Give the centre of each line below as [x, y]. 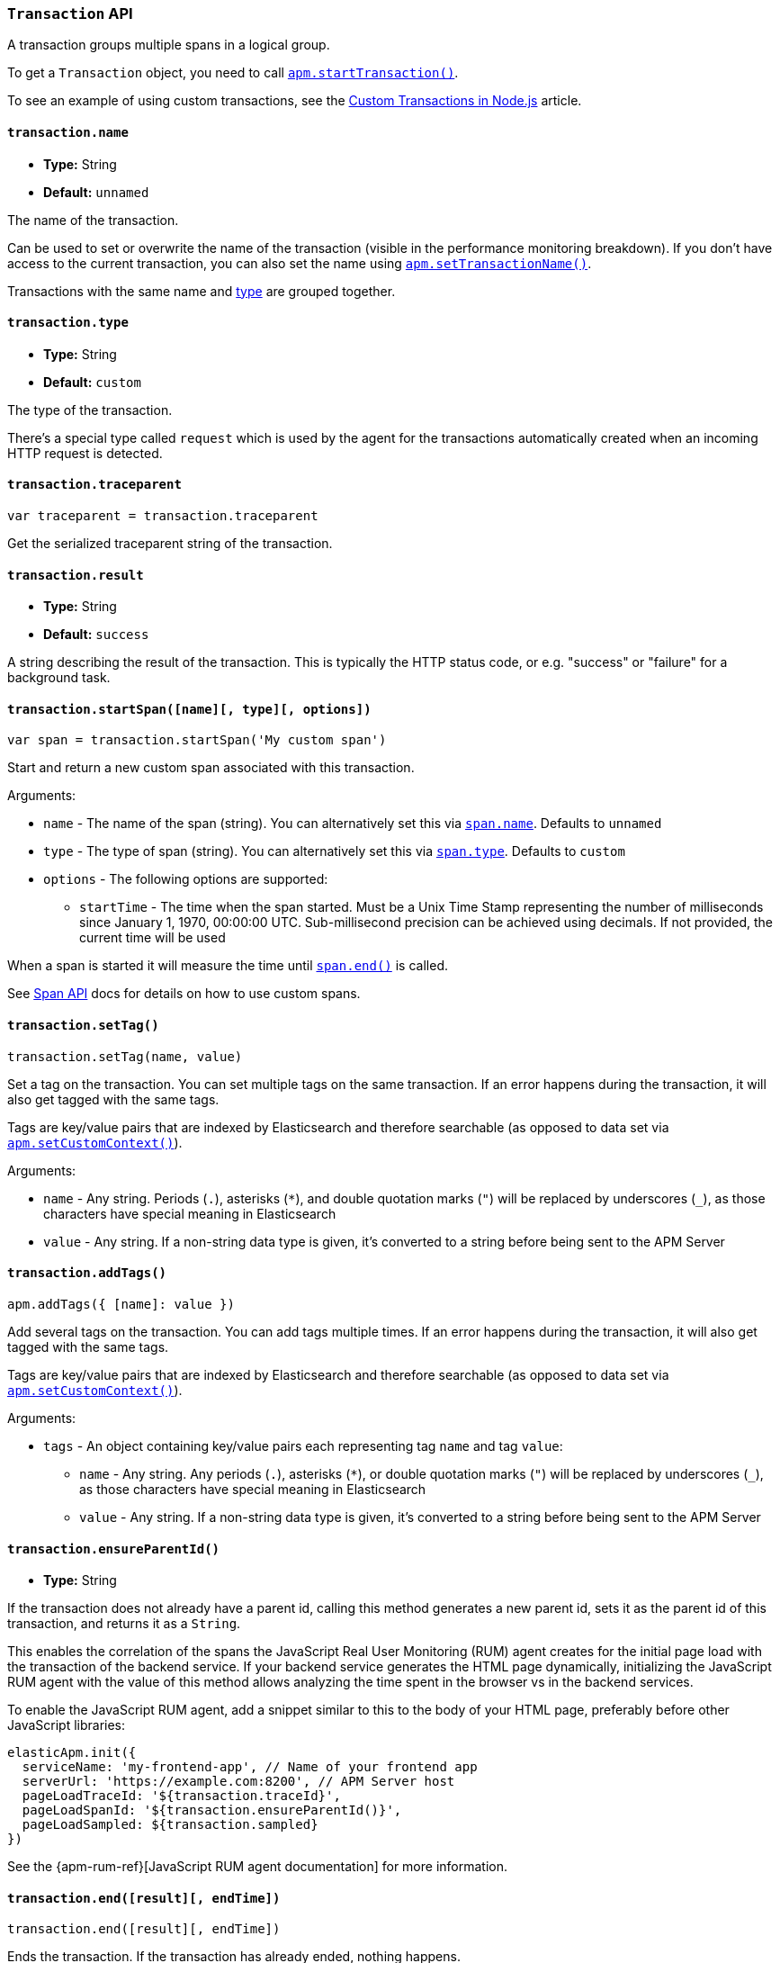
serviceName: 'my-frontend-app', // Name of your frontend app [250, 1767]
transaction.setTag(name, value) [125, 1056]
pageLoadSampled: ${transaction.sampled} [170, 1825]
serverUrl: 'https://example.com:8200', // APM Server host [238, 1782]
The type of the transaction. [90, 410]
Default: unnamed [96, 192]
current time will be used [152, 938]
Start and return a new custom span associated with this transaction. [211, 768]
